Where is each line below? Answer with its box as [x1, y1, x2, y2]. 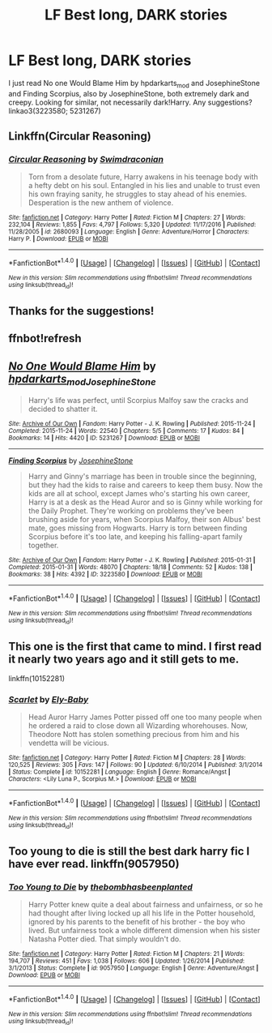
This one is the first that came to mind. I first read [8, 639, 262, 654]
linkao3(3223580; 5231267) [8, 105, 101, 115]
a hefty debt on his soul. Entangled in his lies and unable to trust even [28, 181, 261, 191]
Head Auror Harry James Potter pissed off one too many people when [28, 712, 262, 722]
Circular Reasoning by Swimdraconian [8, 154, 164, 165]
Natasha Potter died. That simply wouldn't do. [28, 934, 181, 944]
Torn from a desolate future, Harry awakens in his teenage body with [28, 172, 258, 182]
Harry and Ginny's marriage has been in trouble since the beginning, [28, 472, 257, 482]
